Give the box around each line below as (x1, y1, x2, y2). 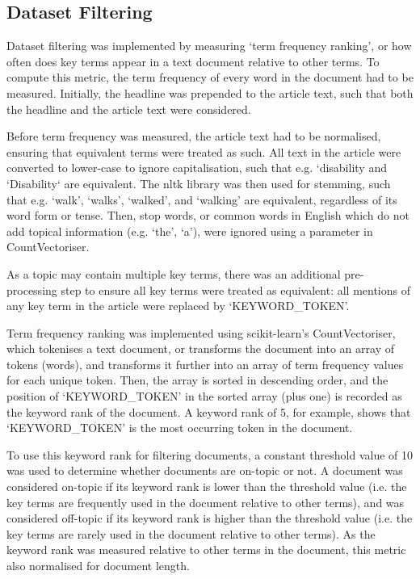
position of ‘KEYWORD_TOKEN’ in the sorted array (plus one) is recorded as (6, 388, 402, 405)
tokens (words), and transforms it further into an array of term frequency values (6, 355, 404, 372)
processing (6, 281, 57, 298)
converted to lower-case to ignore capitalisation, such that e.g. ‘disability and (6, 159, 387, 176)
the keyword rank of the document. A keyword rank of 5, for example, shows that (6, 403, 411, 420)
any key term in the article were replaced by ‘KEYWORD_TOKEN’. (6, 297, 350, 314)
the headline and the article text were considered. (6, 100, 251, 117)
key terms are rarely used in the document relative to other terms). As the (6, 525, 376, 542)
